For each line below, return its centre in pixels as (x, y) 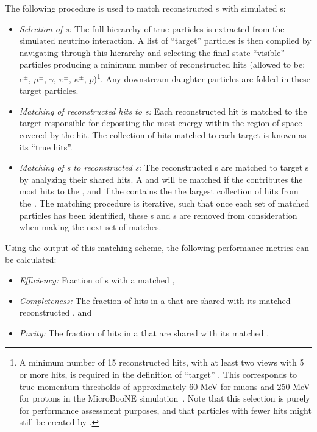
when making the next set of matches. (90, 227)
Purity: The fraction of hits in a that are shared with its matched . (144, 332)
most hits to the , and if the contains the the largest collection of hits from (159, 191)
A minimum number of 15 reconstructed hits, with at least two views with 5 (162, 362)
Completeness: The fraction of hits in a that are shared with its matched (155, 300)
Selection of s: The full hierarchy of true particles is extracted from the (152, 28)
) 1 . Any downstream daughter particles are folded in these (202, 77)
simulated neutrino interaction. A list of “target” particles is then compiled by (165, 41)
